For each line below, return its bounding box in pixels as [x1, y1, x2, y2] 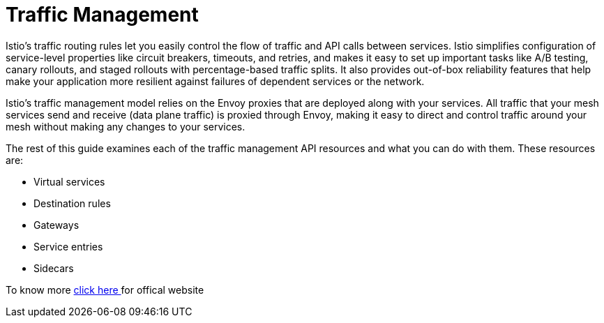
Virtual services [33, 175, 105, 188]
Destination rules [33, 197, 111, 209]
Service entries [33, 240, 103, 253]
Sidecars [33, 262, 74, 274]
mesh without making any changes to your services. [6, 120, 246, 133]
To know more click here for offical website [6, 283, 204, 296]
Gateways [33, 218, 80, 231]
